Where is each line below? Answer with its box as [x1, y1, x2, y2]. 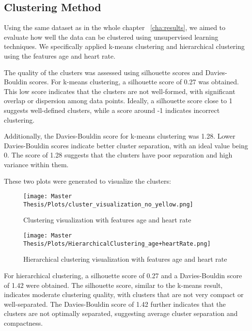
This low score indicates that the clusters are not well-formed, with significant [4, 86, 236, 96]
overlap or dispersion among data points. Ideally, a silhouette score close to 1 [4, 95, 233, 106]
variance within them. [4, 159, 69, 169]
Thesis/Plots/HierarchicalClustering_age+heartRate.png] [23, 240, 211, 247]
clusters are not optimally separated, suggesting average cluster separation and [4, 308, 238, 318]
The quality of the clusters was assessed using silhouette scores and [4, 67, 204, 77]
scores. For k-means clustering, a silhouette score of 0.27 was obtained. [29, 77, 239, 87]
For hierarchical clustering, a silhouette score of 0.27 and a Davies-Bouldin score [4, 270, 242, 280]
